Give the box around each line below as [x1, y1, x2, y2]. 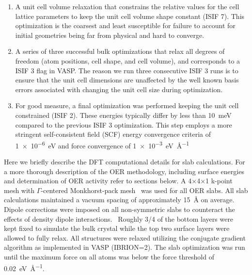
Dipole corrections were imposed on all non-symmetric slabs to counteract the [4, 204, 235, 214]
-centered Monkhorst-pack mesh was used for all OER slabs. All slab [41, 185, 248, 195]
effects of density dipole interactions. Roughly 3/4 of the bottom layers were [4, 213, 234, 224]
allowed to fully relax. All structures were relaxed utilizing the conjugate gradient [4, 232, 246, 243]
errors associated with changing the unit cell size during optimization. [15, 84, 223, 94]
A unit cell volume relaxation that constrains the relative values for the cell [15, 1, 239, 11]
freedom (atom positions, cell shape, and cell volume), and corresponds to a [15, 55, 240, 65]
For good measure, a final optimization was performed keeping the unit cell [15, 100, 239, 111]
